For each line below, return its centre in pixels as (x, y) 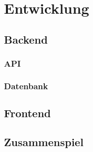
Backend (26, 39)
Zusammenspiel (44, 142)
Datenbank (26, 86)
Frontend (28, 113)
